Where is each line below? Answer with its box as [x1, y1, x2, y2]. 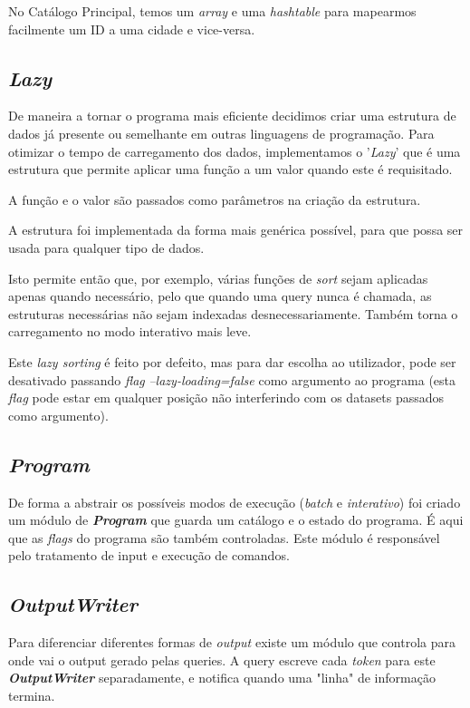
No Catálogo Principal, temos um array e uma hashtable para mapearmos [8, 2, 417, 20]
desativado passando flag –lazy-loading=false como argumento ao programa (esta [8, 370, 456, 389]
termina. [8, 685, 55, 704]
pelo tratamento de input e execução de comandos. [8, 546, 290, 565]
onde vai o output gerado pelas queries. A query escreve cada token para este [8, 650, 436, 669]
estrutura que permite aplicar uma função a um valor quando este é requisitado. [8, 160, 453, 179]
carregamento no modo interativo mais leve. [8, 322, 252, 341]
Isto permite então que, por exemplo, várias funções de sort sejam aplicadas [8, 268, 428, 287]
